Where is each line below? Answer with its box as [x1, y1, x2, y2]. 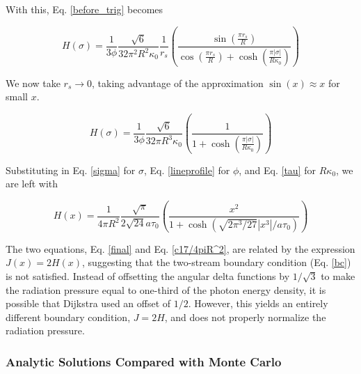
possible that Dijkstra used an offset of [6, 296, 171, 311]
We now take [6, 75, 61, 90]
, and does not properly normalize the [164, 309, 326, 324]
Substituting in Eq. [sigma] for [6, 162, 136, 177]
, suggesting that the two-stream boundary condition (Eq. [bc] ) [82, 255, 351, 270]
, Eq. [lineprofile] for [144, 162, 230, 177]
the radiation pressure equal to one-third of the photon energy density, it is [6, 282, 326, 297]
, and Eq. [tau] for [239, 162, 316, 177]
